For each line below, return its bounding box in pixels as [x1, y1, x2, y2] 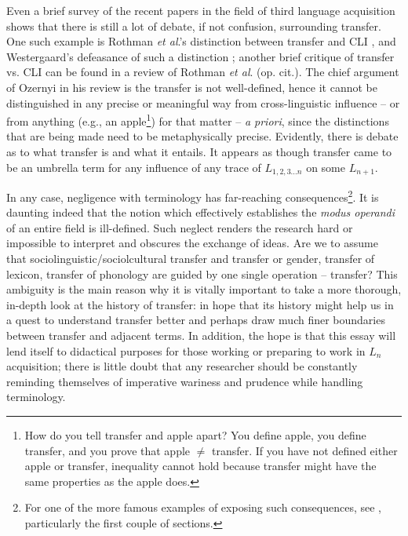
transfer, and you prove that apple [24, 442, 191, 458]
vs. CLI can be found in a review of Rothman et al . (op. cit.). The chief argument [6, 64, 399, 80]
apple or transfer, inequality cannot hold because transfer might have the [24, 458, 377, 474]
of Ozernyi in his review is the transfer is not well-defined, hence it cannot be [6, 78, 377, 95]
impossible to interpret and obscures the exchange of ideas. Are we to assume [6, 235, 378, 251]
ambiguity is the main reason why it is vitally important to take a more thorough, [6, 281, 402, 297]
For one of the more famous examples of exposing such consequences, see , [24, 499, 381, 516]
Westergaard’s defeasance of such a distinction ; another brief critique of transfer [6, 48, 395, 64]
